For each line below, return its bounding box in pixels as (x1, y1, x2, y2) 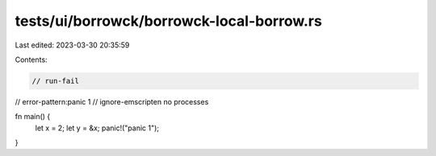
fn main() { (15, 112, 51, 121)
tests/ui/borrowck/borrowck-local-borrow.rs (15, 12, 322, 30)
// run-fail (31, 76, 80, 85)
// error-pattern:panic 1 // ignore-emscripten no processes (15, 96, 209, 106)
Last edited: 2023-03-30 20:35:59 (15, 40, 130, 50)
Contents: (15, 55, 48, 64)
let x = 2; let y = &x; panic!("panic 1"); (35, 123, 160, 133)
